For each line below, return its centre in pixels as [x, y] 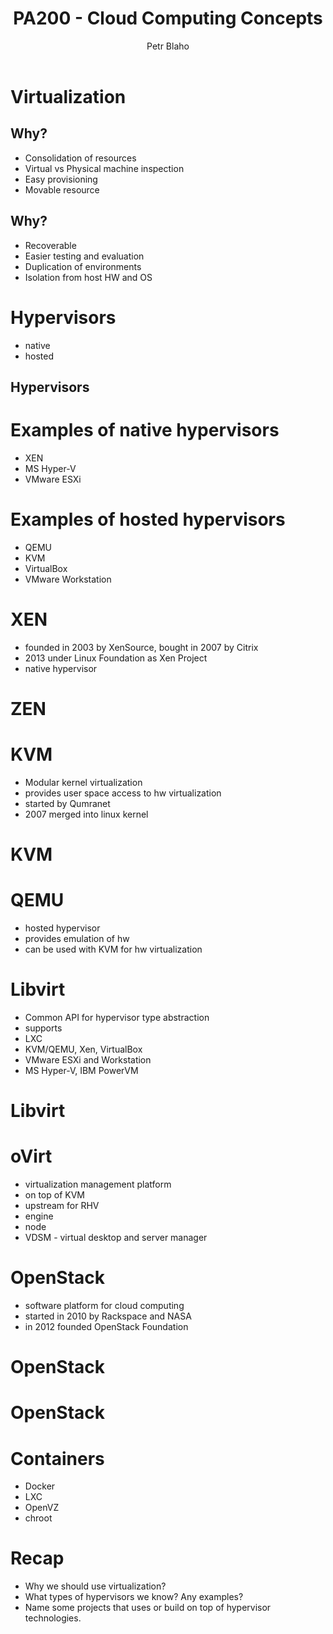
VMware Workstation [68, 579]
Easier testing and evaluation [84, 256]
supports [43, 1028]
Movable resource [62, 189]
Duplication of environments [83, 266]
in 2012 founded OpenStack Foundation [106, 1326]
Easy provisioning [61, 179]
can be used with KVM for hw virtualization [113, 949]
